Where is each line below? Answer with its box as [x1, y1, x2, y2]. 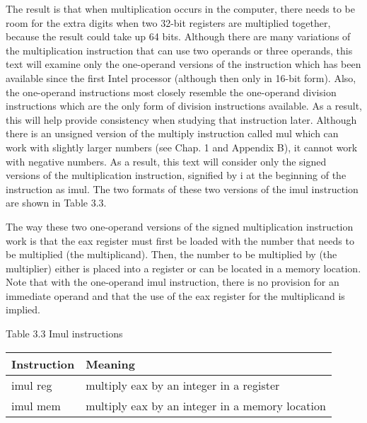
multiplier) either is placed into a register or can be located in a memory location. [6, 260, 361, 275]
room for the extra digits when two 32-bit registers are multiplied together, [6, 15, 331, 30]
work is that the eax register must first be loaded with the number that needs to [6, 233, 354, 248]
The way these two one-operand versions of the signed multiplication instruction [6, 219, 354, 233]
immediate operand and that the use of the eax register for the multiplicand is [6, 288, 345, 303]
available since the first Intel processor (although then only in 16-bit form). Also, [6, 70, 356, 85]
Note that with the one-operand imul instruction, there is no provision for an [6, 274, 339, 289]
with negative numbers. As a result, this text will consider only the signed [6, 153, 327, 168]
